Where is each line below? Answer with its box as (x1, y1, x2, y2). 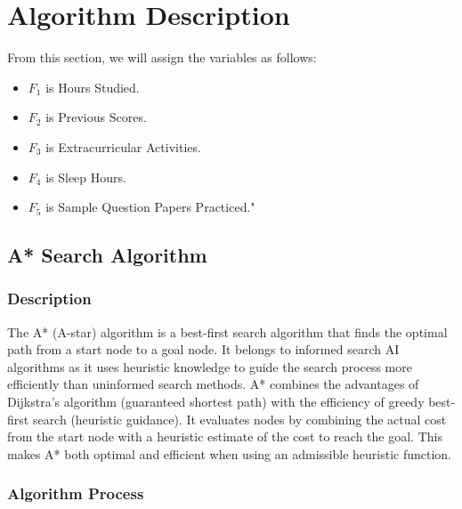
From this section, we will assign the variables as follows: (7, 48, 317, 67)
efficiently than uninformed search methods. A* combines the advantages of (7, 375, 419, 393)
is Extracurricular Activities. (45, 137, 201, 156)
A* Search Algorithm (7, 241, 207, 269)
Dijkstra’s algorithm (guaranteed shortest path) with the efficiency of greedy (7, 392, 425, 411)
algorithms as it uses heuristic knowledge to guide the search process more (7, 357, 412, 376)
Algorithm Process (7, 482, 144, 505)
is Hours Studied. (45, 77, 140, 96)
